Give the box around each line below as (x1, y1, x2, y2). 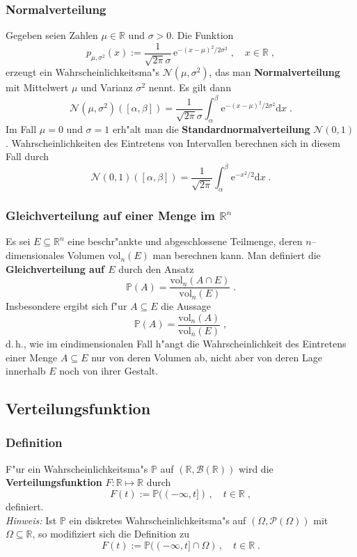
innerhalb (6, 363, 46, 378)
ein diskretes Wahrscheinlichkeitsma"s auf (69, 512, 246, 527)
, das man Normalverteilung (209, 65, 340, 79)
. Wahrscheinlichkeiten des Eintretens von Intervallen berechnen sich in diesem (6, 135, 340, 150)
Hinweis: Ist (6, 512, 57, 527)
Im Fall (6, 122, 37, 136)
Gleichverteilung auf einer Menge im (6, 207, 216, 224)
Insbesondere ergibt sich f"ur (6, 299, 127, 313)
